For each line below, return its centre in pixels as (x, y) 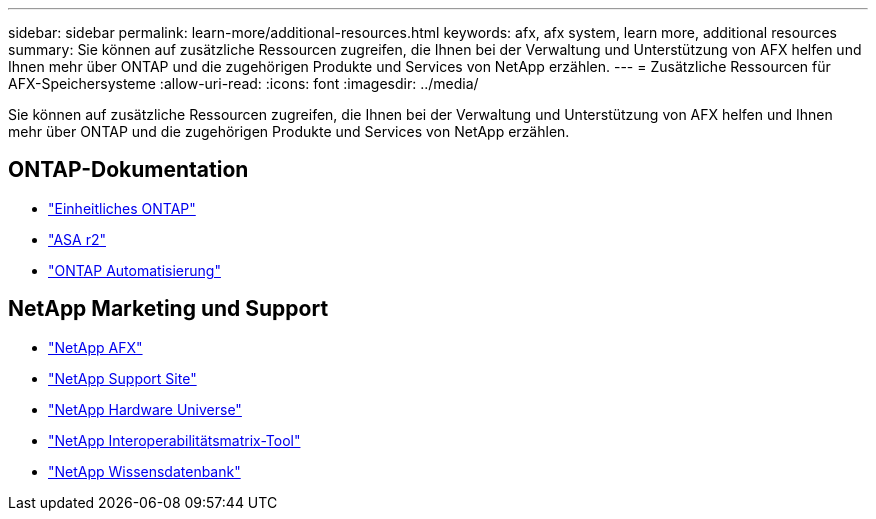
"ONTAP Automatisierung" (134, 270)
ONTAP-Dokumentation (128, 170)
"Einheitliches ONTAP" (122, 208)
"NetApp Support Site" (122, 378)
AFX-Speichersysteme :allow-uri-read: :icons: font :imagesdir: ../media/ (243, 83)
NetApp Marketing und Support (168, 309)
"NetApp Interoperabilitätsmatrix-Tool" (174, 440)
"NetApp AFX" (95, 347)
